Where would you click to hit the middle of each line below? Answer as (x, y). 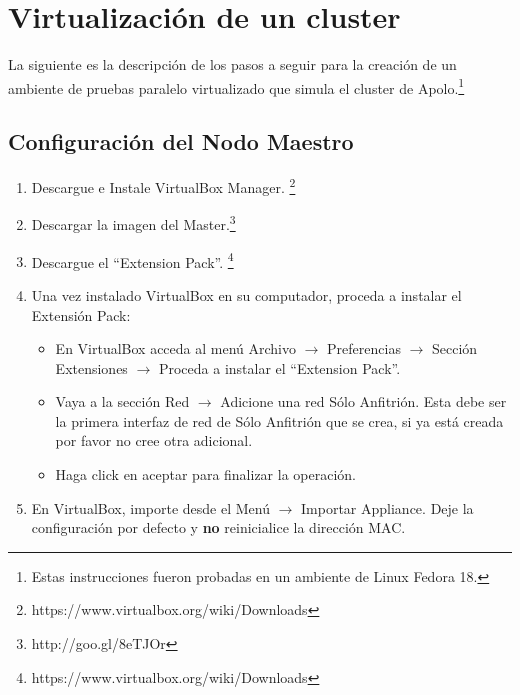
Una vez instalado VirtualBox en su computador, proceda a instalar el (246, 294)
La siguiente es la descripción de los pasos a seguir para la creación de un (232, 64)
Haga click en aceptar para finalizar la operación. (205, 474)
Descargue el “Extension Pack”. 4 (132, 260)
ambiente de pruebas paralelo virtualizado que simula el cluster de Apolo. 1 (236, 86)
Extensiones (91, 367)
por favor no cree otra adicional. (154, 440)
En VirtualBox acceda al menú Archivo (176, 348)
